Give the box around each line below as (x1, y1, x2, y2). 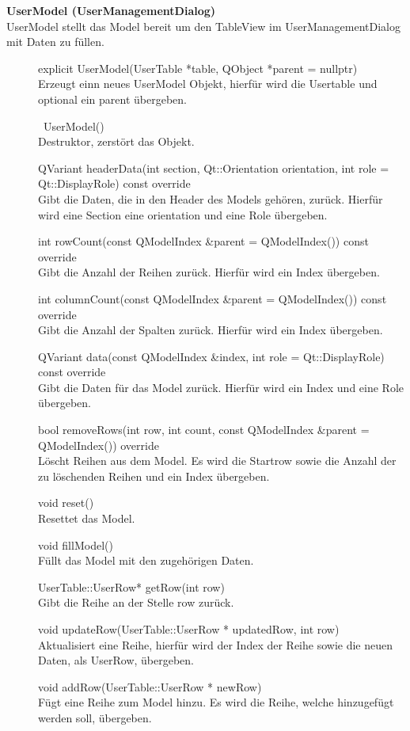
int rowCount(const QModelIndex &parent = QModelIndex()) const (38, 233, 369, 249)
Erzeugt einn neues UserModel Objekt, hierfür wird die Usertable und (38, 75, 378, 92)
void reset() (38, 494, 94, 511)
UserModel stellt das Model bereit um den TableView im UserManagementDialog (6, 17, 401, 34)
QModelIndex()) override (38, 436, 159, 453)
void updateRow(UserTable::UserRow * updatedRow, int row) (38, 621, 340, 637)
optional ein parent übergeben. (38, 90, 187, 107)
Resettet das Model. (38, 510, 135, 527)
